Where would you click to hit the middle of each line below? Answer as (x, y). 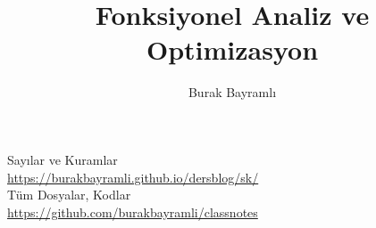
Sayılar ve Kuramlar (63, 159)
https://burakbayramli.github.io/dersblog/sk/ (133, 177)
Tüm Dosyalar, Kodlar (69, 195)
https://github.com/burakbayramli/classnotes (133, 212)
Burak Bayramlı (232, 92)
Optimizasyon (232, 49)
